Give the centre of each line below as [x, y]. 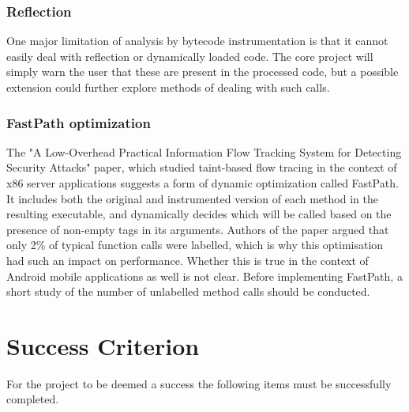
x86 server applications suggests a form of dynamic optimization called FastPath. [203, 183]
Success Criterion [103, 345]
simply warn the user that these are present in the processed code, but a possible [203, 72]
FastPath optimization [79, 122]
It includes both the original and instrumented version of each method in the [192, 198]
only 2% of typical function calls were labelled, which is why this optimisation [195, 245]
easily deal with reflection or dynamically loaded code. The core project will [190, 56]
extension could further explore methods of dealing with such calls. [168, 87]
